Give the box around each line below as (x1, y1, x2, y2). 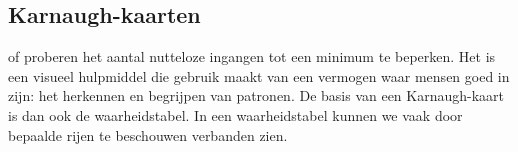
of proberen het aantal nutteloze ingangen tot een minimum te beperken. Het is (8, 46, 496, 67)
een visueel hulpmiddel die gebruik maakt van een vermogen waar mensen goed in (8, 65, 510, 86)
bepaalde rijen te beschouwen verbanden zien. (8, 124, 288, 145)
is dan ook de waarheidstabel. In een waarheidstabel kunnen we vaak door (8, 104, 463, 125)
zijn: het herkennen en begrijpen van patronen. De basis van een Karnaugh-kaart (8, 85, 505, 106)
